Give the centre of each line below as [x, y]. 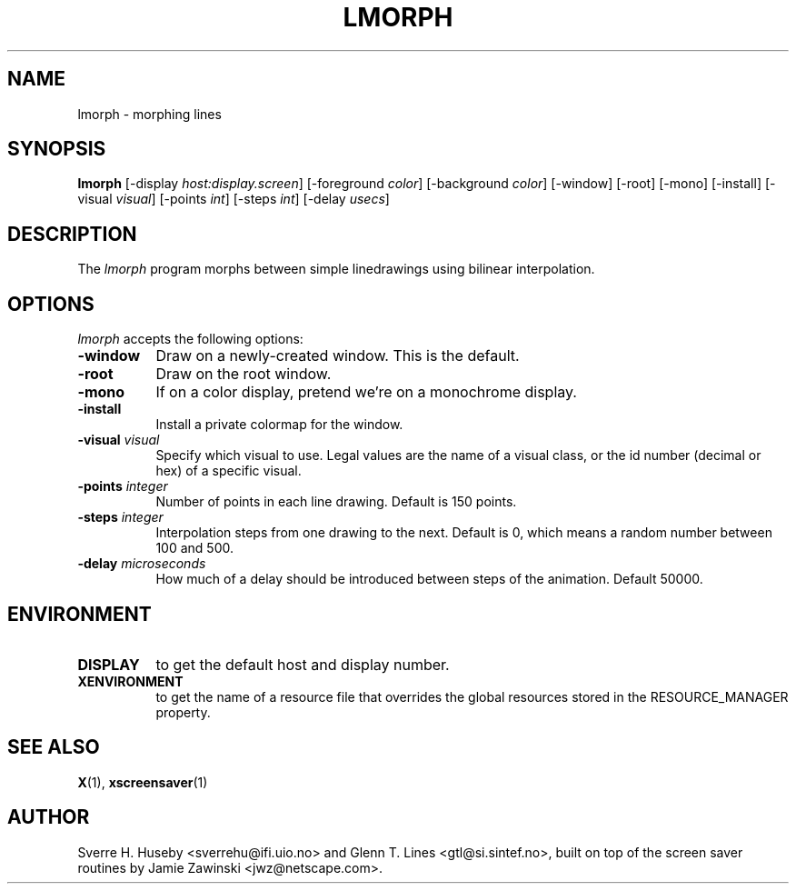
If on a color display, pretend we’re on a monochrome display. [366, 392]
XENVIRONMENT [130, 681]
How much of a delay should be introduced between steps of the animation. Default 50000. [429, 579]
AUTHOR [49, 817]
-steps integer [120, 517]
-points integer [123, 486]
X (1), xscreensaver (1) [143, 782]
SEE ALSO [54, 747]
